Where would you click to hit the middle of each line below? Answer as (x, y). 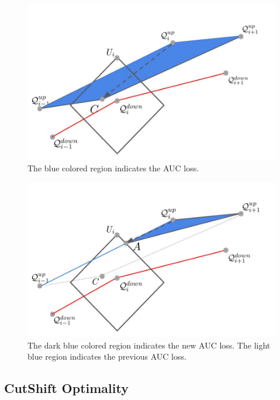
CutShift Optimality (66, 388)
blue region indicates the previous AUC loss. (107, 356)
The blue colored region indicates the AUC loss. (113, 168)
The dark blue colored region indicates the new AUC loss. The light (149, 345)
